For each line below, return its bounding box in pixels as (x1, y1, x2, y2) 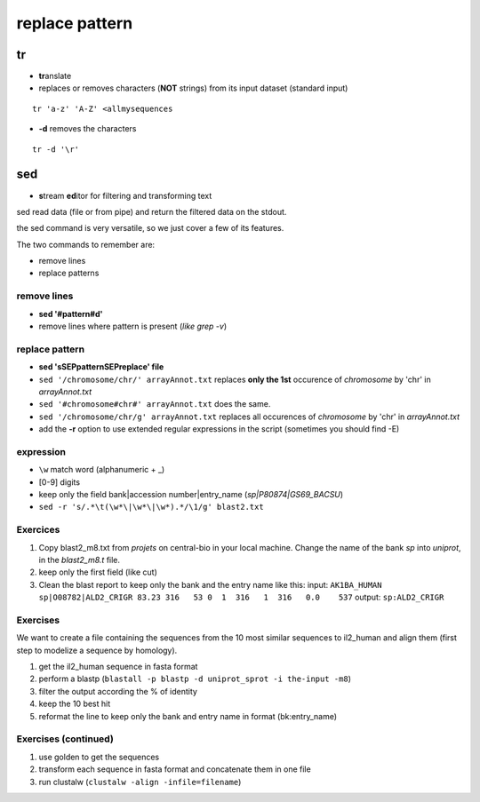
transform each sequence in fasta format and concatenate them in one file (38, 764, 311, 774)
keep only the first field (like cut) (38, 567, 157, 577)
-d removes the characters (38, 123, 137, 134)
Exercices (16, 524, 60, 536)
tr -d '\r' (32, 144, 80, 155)
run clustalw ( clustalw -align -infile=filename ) (38, 776, 242, 787)
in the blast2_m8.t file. (38, 554, 120, 565)
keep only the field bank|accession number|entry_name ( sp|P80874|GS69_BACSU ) (38, 489, 344, 500)
